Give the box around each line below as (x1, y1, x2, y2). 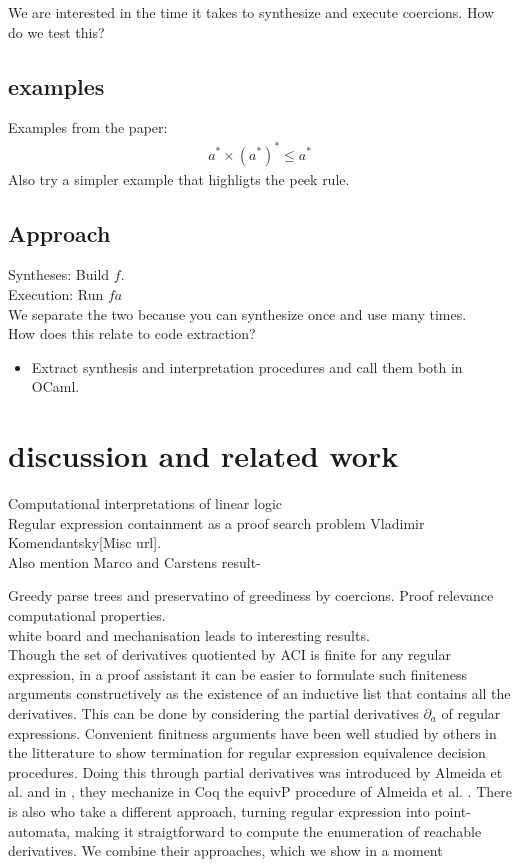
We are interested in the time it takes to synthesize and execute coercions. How (8, 2, 495, 22)
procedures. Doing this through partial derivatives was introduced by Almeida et (8, 761, 503, 782)
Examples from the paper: (8, 117, 168, 138)
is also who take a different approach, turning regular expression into (8, 800, 430, 821)
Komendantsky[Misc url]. (8, 532, 162, 553)
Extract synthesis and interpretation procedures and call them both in (31, 356, 463, 377)
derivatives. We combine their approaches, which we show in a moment (8, 840, 443, 861)
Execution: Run (8, 283, 104, 304)
